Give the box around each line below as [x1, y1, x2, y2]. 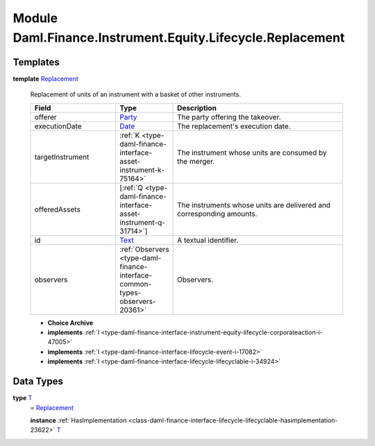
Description [177, 103, 217, 112]
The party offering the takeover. [177, 112, 281, 121]
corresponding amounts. [177, 209, 258, 218]
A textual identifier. [177, 235, 239, 245]
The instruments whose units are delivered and [177, 200, 331, 209]
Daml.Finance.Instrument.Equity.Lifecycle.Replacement [12, 30, 345, 45]
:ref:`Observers [119, 244, 169, 254]
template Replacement [12, 74, 79, 83]
